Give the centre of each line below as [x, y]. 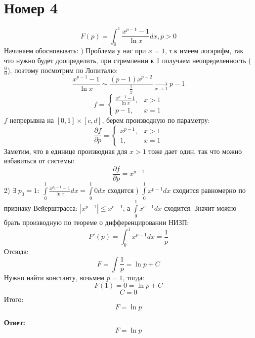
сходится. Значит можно [200, 208]
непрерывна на [32, 120]
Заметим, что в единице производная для [66, 151]
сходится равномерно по [209, 190]
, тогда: [133, 277]
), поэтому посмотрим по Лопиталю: [63, 70]
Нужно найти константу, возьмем [54, 277]
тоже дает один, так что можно [195, 151]
